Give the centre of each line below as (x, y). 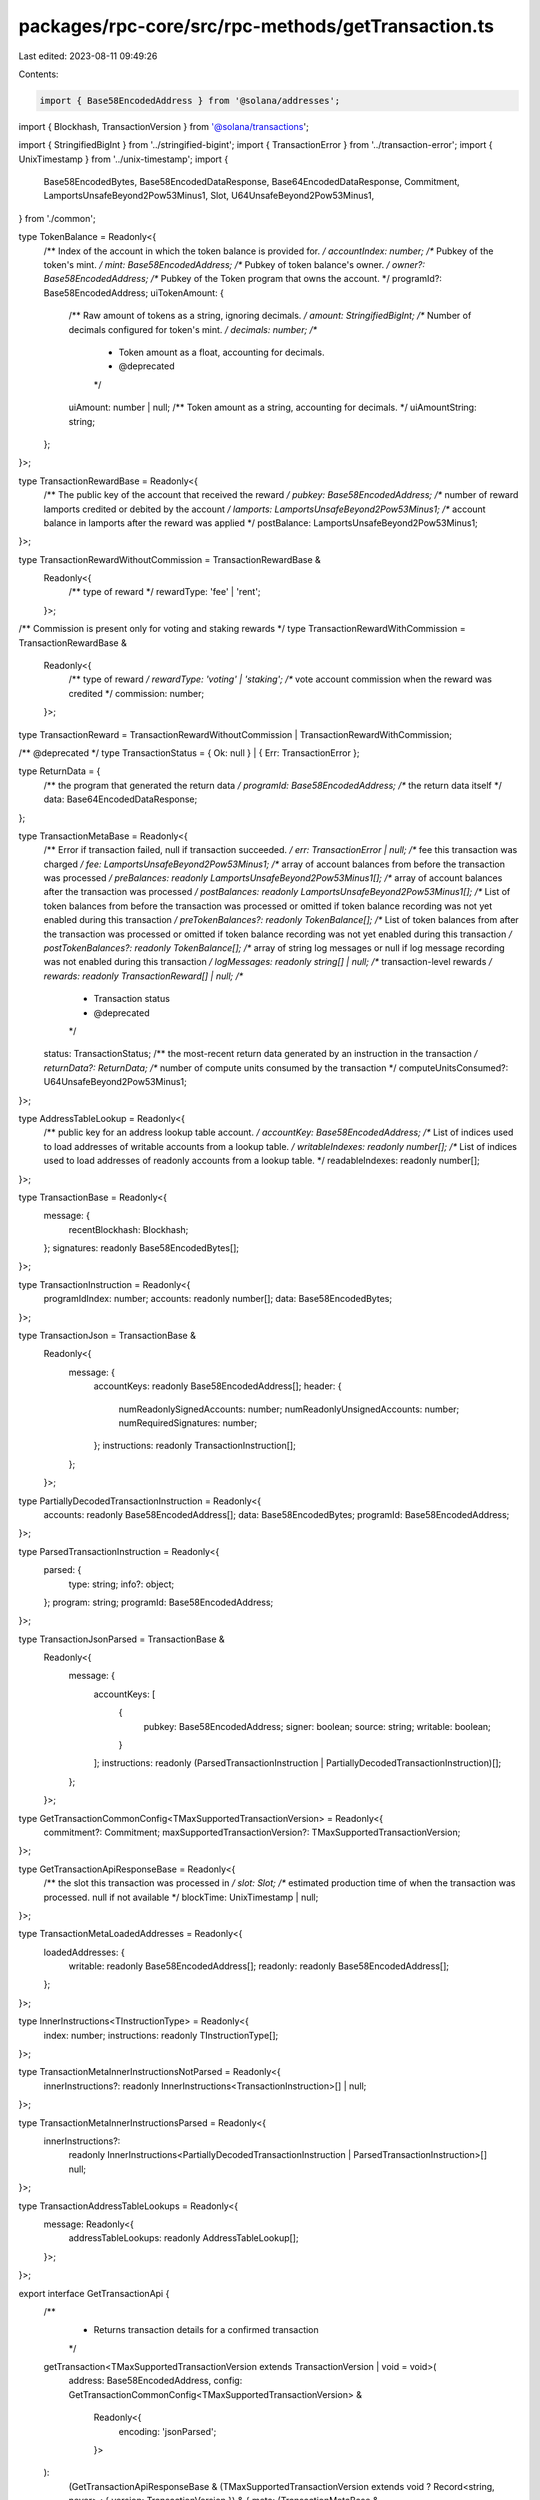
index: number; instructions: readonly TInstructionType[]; (161, 2035)
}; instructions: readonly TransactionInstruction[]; (195, 1446)
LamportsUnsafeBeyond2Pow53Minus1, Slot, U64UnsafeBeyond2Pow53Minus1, (209, 196)
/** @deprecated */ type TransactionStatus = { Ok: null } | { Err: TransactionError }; (189, 752)
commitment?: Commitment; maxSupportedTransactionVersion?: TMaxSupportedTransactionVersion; (252, 1832)
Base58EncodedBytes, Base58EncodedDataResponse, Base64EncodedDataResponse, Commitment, (251, 182)
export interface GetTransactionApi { (94, 2293)
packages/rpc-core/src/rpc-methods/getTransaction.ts (256, 26)
